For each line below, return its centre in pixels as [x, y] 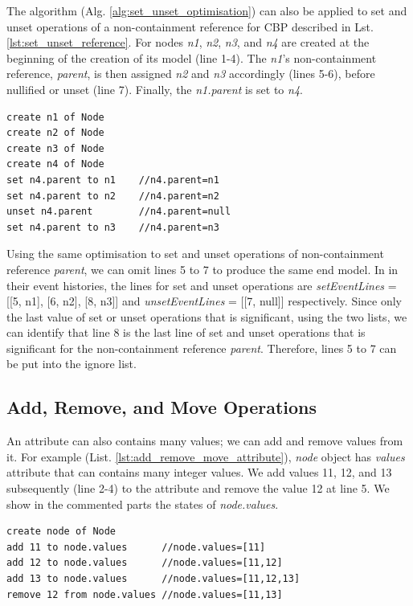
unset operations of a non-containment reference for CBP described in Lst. [190, 26]
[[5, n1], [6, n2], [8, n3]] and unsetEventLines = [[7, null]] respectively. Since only [204, 301]
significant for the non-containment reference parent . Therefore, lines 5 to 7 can [202, 348]
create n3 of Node [55, 148]
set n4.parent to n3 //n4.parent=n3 [113, 227]
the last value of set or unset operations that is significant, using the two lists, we [207, 316]
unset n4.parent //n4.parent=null [119, 212]
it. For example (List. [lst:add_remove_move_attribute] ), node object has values [206, 456]
